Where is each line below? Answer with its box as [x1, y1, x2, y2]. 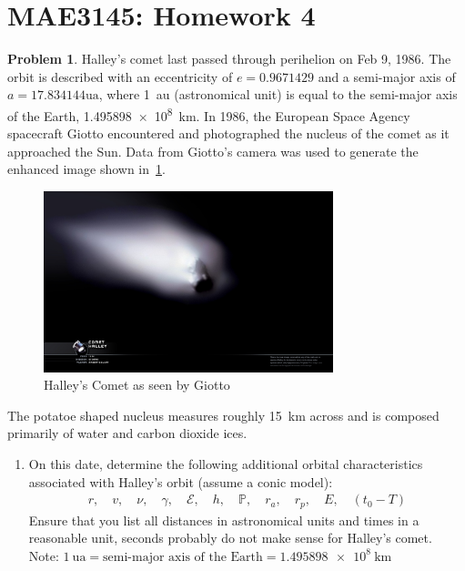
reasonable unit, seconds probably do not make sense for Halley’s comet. [28, 528, 432, 547]
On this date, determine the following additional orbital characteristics [28, 454, 423, 474]
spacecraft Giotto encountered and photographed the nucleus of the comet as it [7, 124, 450, 143]
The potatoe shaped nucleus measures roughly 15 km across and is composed [7, 405, 440, 424]
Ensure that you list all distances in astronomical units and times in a [28, 510, 420, 529]
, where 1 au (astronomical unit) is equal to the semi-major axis [98, 85, 458, 104]
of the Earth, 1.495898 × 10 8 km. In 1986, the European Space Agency [7, 103, 410, 125]
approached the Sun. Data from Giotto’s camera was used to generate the [7, 141, 419, 160]
